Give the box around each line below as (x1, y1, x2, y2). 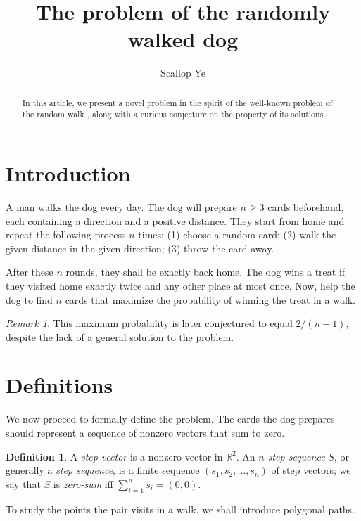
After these (6, 264, 53, 279)
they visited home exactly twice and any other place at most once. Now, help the (6, 278, 355, 292)
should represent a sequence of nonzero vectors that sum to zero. (6, 425, 285, 440)
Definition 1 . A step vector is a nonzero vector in (6, 449, 223, 463)
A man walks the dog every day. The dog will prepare (6, 199, 237, 214)
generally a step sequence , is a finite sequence (6, 463, 200, 477)
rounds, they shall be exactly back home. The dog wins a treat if (65, 264, 346, 279)
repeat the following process (6, 227, 126, 242)
